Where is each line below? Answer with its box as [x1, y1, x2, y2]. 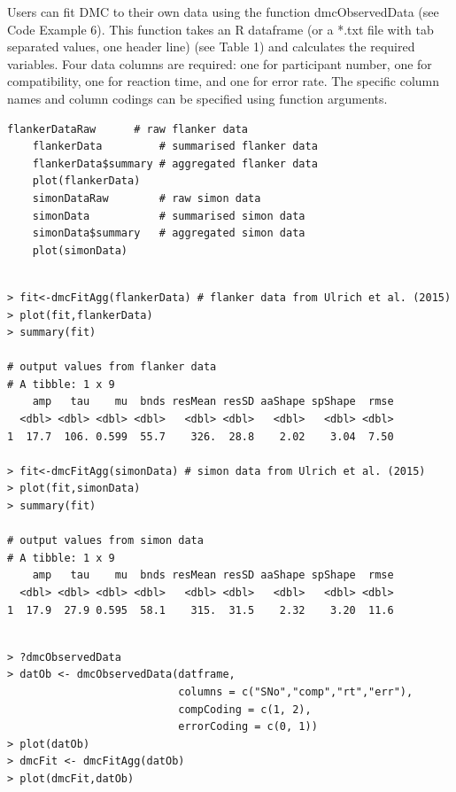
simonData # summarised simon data [32, 209, 305, 222]
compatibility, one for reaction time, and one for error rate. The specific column [7, 72, 440, 90]
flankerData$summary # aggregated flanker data [32, 157, 318, 170]
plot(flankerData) [32, 175, 141, 188]
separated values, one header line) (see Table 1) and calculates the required [7, 37, 415, 56]
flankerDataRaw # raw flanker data [7, 122, 249, 136]
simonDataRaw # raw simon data [32, 191, 261, 205]
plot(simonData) [32, 244, 128, 257]
